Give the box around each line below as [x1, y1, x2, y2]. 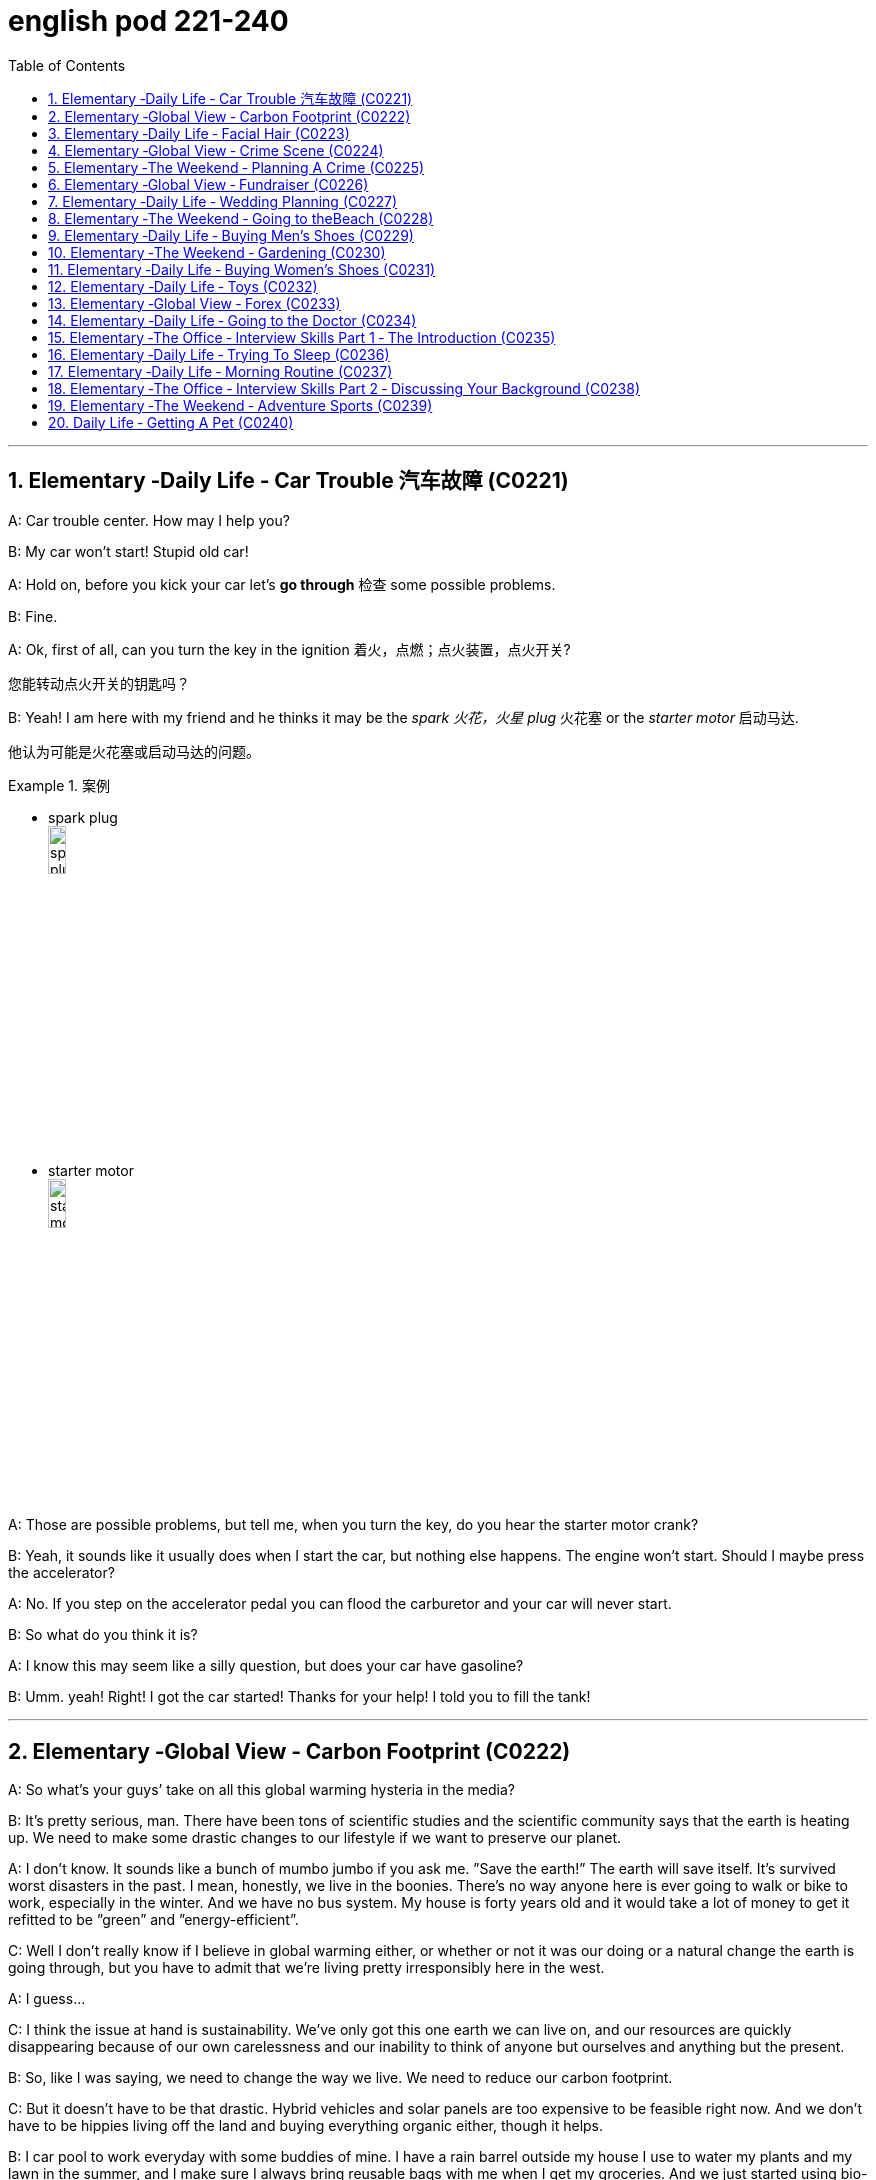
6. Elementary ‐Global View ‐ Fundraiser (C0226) [48, 175, 369, 193]
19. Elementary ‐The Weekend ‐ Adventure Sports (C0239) [48, 396, 433, 414]
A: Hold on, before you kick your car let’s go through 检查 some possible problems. [8, 575, 556, 593]
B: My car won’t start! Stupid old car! [8, 542, 249, 560]
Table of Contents [8, 56, 126, 74]
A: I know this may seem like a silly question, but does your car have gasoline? [8, 1657, 524, 1675]
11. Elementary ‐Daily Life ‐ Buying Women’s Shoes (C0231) [48, 260, 436, 278]
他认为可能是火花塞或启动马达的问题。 [8, 742, 260, 760]
